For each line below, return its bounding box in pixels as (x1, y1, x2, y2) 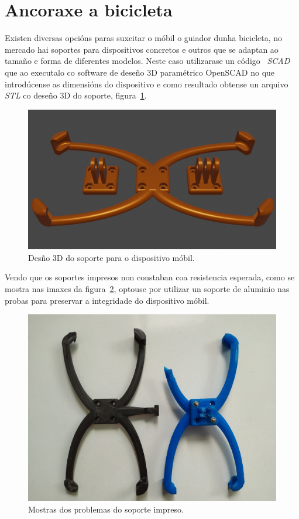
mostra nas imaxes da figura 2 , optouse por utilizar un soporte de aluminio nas (5, 282, 290, 294)
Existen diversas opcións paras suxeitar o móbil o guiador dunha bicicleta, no (5, 32, 283, 44)
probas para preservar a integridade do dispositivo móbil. (5, 294, 209, 306)
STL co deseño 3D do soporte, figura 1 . (5, 89, 147, 101)
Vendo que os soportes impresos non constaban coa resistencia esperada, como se (5, 271, 295, 283)
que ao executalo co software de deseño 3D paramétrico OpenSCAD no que (5, 66, 275, 78)
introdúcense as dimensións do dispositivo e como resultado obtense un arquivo (5, 77, 288, 90)
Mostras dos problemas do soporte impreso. (28, 503, 184, 515)
